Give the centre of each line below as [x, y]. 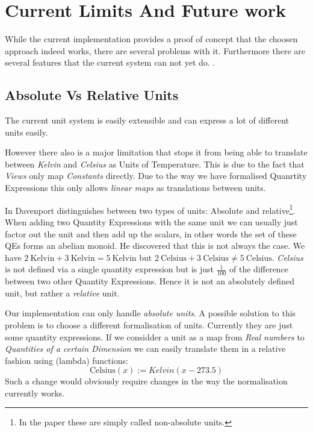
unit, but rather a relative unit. [62, 293]
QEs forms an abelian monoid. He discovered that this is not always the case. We [155, 246]
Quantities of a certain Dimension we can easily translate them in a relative [145, 349]
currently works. [35, 393]
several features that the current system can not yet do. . [110, 62]
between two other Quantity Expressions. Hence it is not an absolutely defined [150, 281]
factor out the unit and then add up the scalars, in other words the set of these [151, 233]
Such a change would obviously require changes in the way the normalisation [146, 381]
